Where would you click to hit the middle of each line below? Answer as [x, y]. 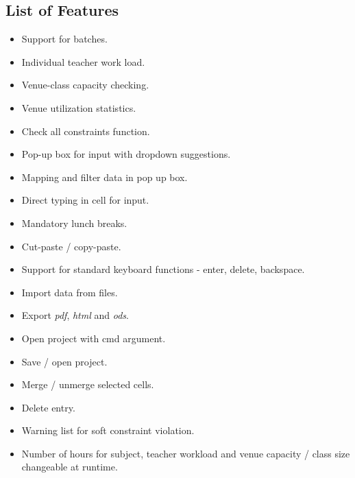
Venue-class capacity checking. [85, 85]
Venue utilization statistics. [79, 107]
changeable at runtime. [70, 467]
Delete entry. [48, 407]
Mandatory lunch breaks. [74, 223]
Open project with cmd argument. [94, 338]
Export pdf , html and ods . [75, 315]
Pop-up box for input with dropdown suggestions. [126, 154]
